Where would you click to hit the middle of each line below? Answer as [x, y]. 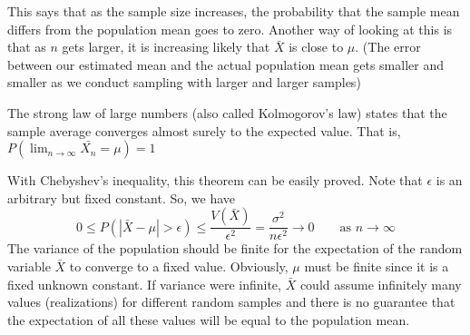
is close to [316, 47]
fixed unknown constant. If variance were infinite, [144, 284]
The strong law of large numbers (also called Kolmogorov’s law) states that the [227, 112]
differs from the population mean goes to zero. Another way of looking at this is [230, 29]
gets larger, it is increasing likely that [166, 47]
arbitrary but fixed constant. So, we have [122, 197]
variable [29, 266]
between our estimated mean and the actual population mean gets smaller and [225, 64]
